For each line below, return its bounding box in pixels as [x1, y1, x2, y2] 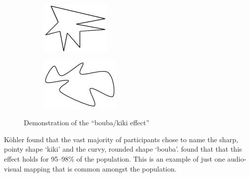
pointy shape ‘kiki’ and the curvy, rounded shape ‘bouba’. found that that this [4, 144, 242, 154]
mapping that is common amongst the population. [24, 163, 177, 174]
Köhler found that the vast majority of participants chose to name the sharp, [4, 134, 238, 144]
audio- [227, 153, 247, 164]
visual [4, 163, 22, 174]
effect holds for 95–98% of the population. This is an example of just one [4, 153, 225, 164]
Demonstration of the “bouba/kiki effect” [24, 117, 150, 128]
